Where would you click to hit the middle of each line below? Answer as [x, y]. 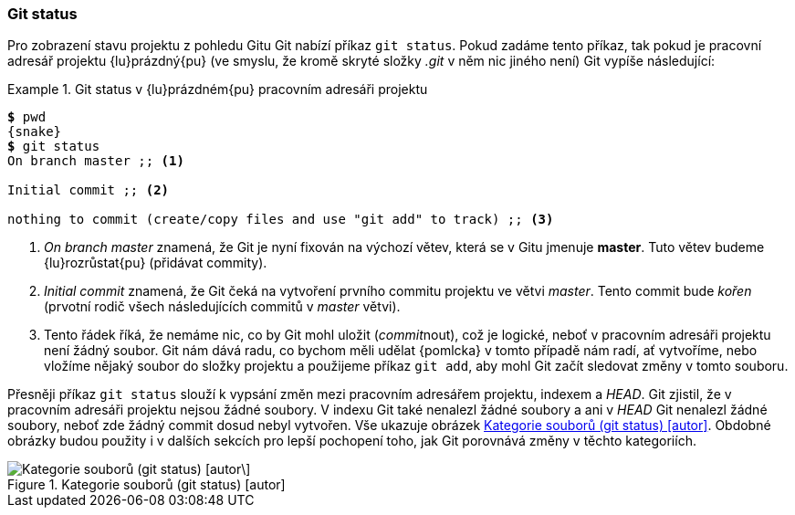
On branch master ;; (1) [96, 161]
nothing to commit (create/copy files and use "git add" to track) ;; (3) [281, 220]
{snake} [35, 132]
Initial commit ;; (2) [89, 190]
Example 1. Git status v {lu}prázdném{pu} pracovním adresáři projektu [218, 89]
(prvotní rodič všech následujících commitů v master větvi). [222, 307]
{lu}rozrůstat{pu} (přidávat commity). [156, 263]
